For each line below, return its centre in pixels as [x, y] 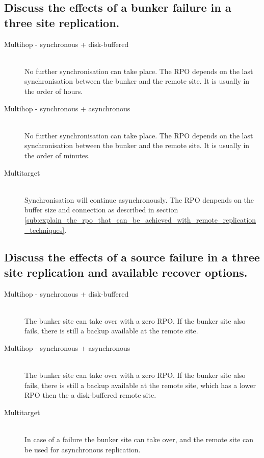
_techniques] [45, 230]
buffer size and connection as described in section [101, 210]
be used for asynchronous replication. [83, 449]
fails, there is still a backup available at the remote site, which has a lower [140, 385]
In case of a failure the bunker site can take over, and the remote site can [139, 439]
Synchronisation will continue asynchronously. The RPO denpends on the [139, 199]
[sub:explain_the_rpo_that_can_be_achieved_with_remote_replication [140, 219]
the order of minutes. [57, 155]
